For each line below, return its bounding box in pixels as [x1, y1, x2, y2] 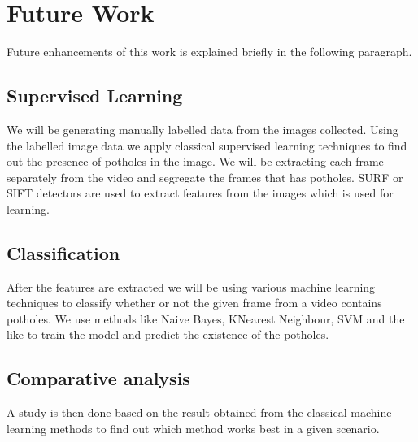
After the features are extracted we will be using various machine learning [7, 278, 376, 295]
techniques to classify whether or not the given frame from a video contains [7, 294, 382, 311]
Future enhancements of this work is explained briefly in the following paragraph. [7, 43, 412, 60]
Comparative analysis [7, 366, 190, 391]
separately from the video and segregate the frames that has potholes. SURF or [7, 168, 403, 185]
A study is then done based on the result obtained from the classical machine [7, 404, 392, 421]
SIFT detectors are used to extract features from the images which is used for [7, 184, 394, 201]
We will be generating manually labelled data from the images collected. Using [7, 120, 398, 137]
